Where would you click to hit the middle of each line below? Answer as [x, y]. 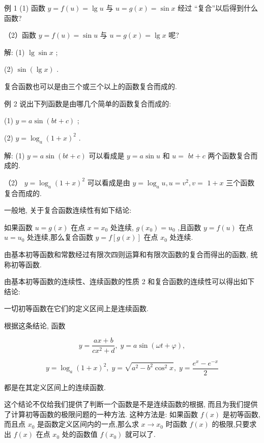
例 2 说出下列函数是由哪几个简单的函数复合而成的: [88, 103]
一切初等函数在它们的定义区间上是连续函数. [76, 308]
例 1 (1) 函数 [25, 8]
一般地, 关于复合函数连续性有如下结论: [68, 210]
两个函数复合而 [233, 155]
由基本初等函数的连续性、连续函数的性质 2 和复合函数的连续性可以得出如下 [129, 281]
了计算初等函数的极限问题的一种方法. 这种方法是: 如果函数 [101, 414]
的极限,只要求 [234, 424]
